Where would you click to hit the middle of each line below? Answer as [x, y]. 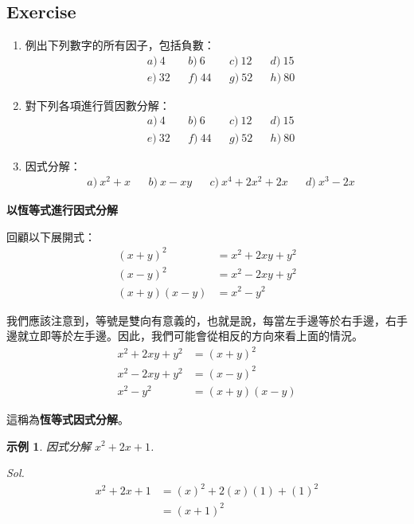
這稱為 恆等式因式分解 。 [68, 418]
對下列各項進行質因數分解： [98, 105]
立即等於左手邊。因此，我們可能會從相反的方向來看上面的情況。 [195, 336]
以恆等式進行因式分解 [62, 210]
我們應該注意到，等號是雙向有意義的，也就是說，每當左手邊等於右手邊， [196, 320]
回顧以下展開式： [51, 236]
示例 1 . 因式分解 [49, 446]
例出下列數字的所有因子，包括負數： [120, 45]
